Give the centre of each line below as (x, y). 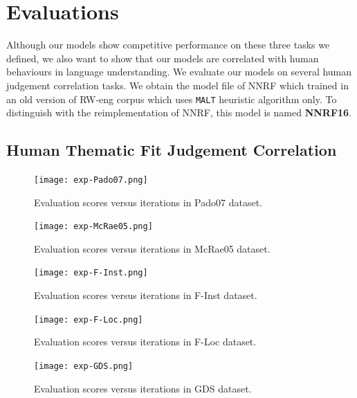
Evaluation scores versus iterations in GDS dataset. (143, 388)
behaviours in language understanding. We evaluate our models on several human (179, 72)
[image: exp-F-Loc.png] (89, 319)
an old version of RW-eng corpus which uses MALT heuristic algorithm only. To (172, 99)
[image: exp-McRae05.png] (93, 227)
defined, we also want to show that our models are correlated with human (163, 58)
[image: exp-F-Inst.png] (91, 273)
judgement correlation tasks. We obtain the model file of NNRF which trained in (177, 85)
